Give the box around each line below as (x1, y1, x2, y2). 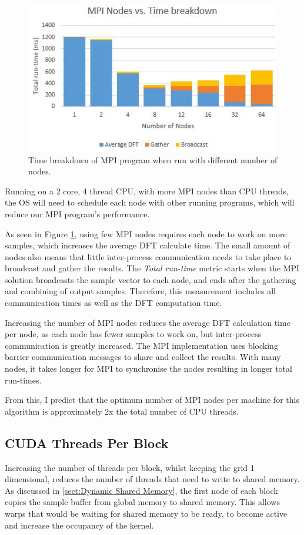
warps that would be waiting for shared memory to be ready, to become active (5, 507, 288, 519)
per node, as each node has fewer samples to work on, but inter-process (5, 328, 262, 340)
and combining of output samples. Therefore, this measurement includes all (5, 285, 276, 297)
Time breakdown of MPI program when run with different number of (28, 153, 278, 166)
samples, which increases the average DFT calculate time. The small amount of (5, 239, 290, 251)
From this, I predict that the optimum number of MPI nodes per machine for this (5, 393, 299, 406)
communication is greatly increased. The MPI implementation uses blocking (5, 339, 278, 351)
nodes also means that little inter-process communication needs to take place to (5, 250, 292, 263)
